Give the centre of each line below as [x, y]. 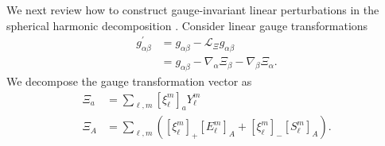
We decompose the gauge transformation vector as [129, 81]
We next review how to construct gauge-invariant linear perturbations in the [193, 10]
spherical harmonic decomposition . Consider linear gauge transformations [187, 25]
